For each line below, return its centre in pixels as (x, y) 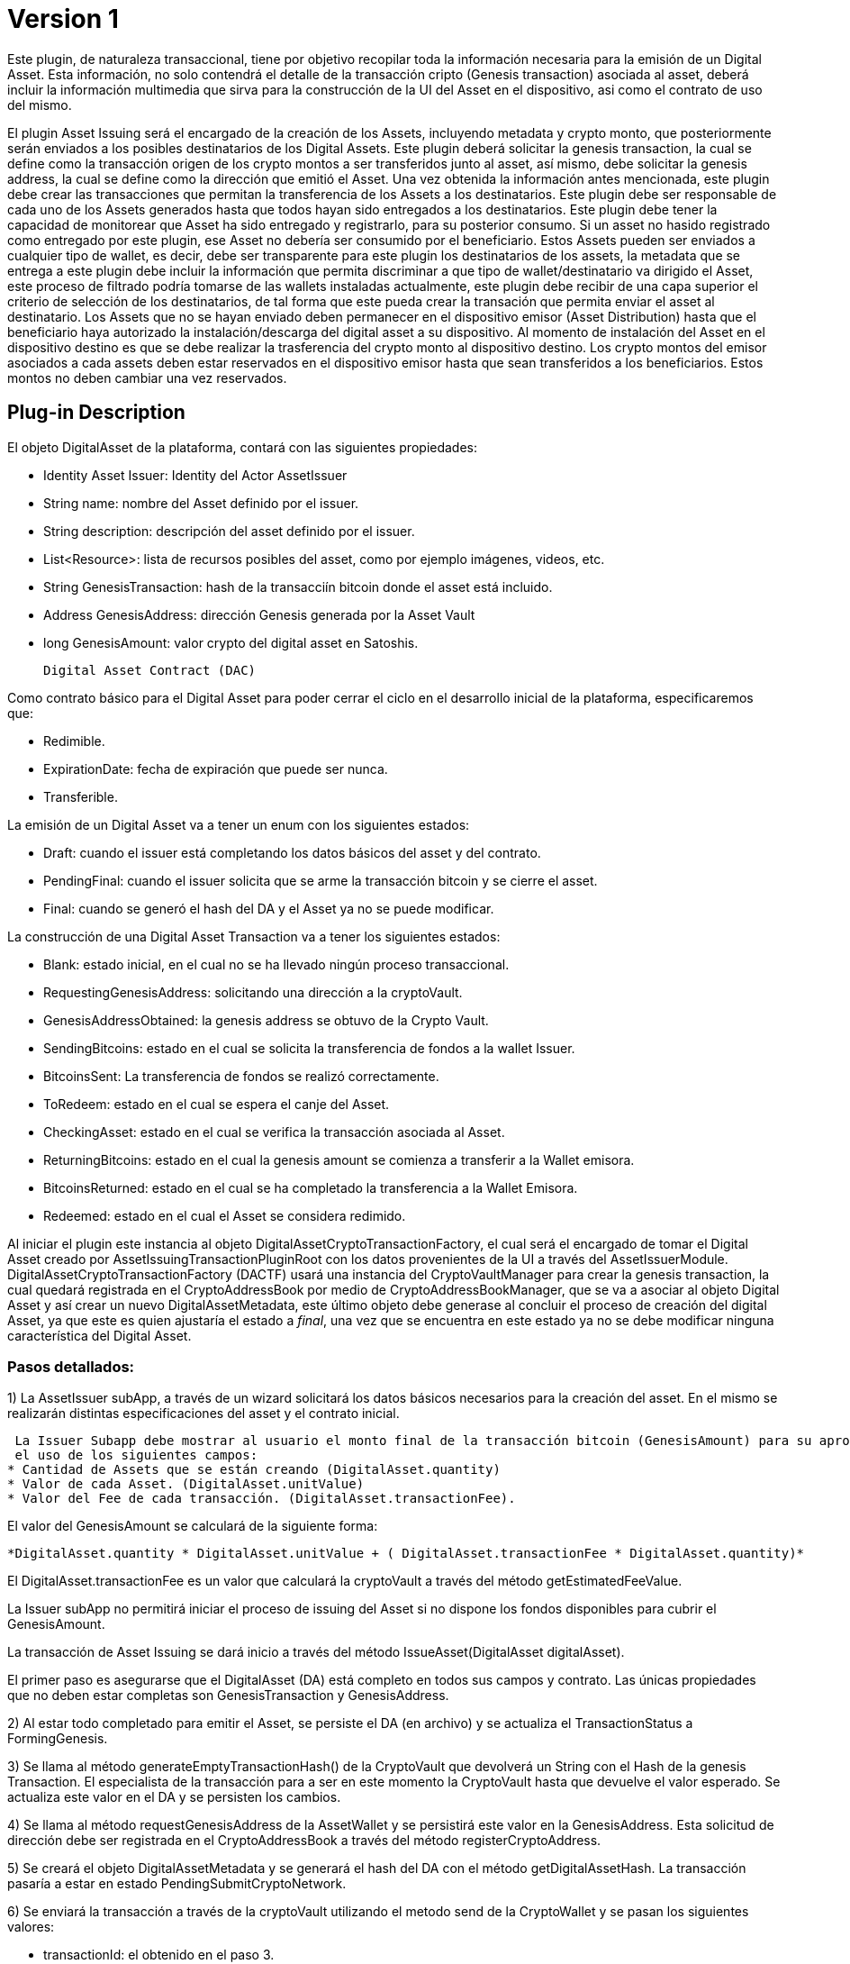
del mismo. (40, 105)
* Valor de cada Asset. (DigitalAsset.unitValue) (186, 1484)
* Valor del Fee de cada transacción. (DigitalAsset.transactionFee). (262, 1499)
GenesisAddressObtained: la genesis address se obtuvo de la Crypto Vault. (266, 1020)
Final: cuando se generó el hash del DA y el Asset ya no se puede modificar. (269, 908)
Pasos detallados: (71, 1366)
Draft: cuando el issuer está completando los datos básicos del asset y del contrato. (292, 852)
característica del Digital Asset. (99, 1335)
